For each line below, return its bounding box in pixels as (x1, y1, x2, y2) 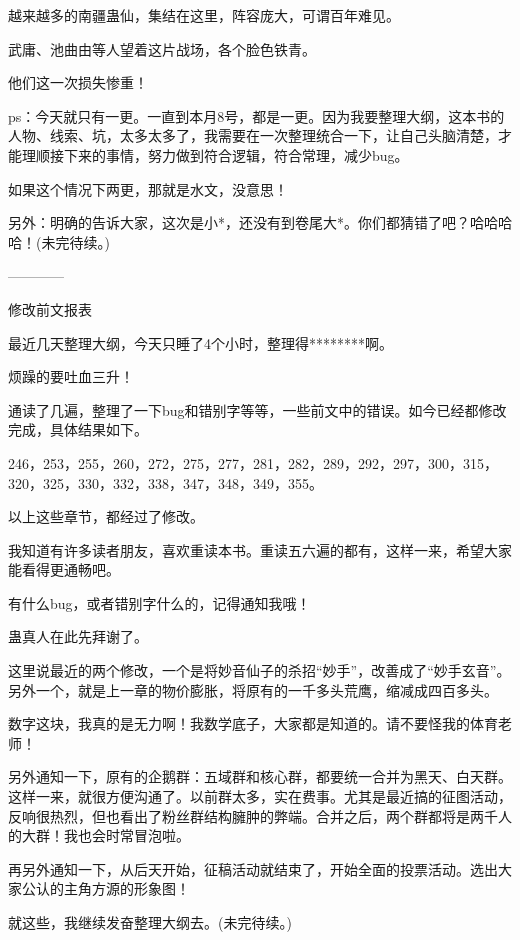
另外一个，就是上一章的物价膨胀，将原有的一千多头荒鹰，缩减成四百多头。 (8, 679, 498, 700)
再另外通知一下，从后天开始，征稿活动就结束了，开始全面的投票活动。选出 (8, 858, 498, 879)
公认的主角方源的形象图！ (21, 878, 190, 899)
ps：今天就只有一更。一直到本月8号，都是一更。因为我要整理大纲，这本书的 (8, 105, 505, 126)
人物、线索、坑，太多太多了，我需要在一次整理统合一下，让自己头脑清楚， (8, 125, 498, 146)
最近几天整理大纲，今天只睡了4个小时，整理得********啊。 (8, 332, 393, 353)
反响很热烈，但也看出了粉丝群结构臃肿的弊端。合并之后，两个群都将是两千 (8, 805, 498, 826)
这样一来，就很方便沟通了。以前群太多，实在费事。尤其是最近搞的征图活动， (8, 786, 512, 807)
